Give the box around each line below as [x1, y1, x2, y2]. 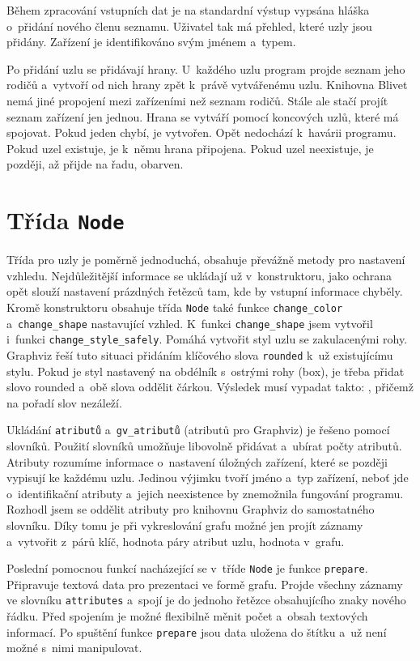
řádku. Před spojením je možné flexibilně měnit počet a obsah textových [6, 608, 368, 625]
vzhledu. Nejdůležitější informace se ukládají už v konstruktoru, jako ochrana [6, 267, 392, 284]
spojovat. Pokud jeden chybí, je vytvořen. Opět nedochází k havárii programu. [6, 124, 397, 141]
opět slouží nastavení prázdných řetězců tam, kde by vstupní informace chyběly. [6, 283, 403, 300]
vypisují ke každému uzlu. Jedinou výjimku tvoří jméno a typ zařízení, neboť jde [6, 469, 409, 486]
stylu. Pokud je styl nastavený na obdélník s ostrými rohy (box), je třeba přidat [6, 362, 405, 379]
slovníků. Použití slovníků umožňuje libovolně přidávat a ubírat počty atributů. [6, 437, 402, 454]
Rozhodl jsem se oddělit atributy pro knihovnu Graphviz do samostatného [6, 501, 375, 518]
